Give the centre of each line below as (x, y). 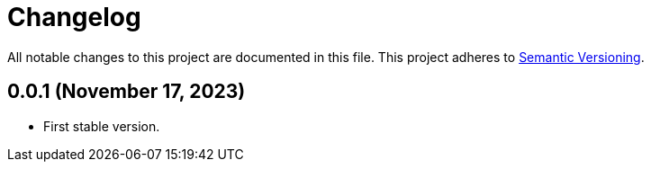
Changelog (74, 17)
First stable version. (102, 126)
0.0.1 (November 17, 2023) (127, 92)
